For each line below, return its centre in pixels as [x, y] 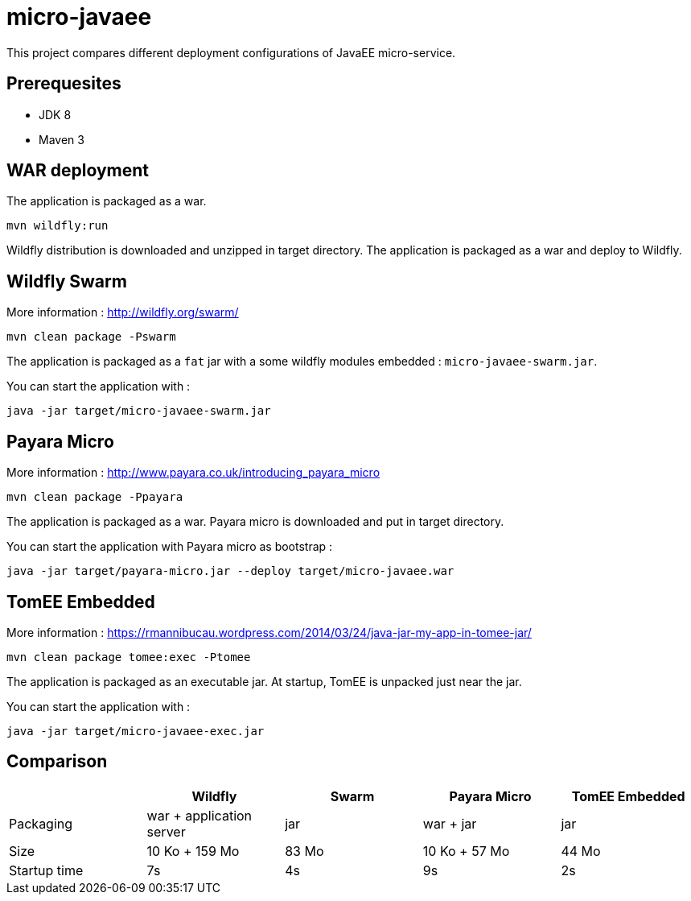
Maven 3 [62, 139]
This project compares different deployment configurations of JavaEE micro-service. [231, 52]
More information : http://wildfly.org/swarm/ [123, 312]
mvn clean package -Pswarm [91, 337]
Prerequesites [64, 84]
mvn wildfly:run [58, 226]
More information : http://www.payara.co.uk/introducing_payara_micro [193, 473]
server [166, 831]
